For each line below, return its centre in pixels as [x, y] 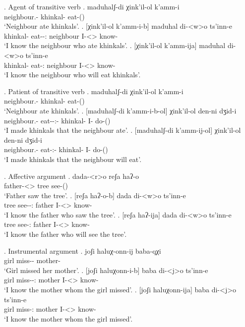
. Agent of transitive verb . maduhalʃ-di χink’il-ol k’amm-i [92, 6]
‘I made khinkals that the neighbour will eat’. [73, 159]
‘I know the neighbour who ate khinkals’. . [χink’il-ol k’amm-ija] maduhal [115, 45]
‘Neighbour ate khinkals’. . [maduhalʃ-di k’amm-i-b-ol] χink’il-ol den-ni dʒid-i [120, 110]
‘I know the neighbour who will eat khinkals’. [72, 75]
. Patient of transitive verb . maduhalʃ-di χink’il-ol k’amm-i [94, 91]
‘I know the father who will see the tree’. [65, 234]
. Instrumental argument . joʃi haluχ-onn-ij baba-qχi [83, 250]
